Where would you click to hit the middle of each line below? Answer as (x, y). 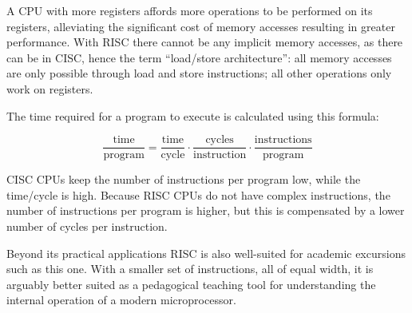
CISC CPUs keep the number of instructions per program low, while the (184, 179)
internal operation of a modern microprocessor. (121, 300)
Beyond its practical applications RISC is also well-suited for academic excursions (206, 253)
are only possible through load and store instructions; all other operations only (199, 73)
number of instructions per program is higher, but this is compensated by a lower (206, 210)
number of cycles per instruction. (87, 226)
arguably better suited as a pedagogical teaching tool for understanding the (191, 284)
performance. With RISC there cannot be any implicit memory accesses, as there (205, 42)
